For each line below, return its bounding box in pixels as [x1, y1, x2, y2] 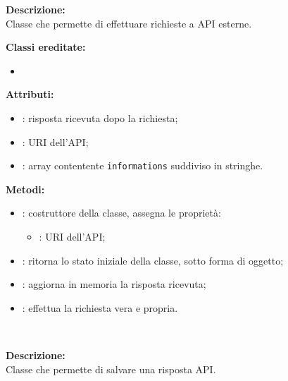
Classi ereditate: [6, 40, 86, 54]
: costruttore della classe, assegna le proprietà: [22, 205, 221, 220]
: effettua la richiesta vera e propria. [22, 300, 178, 315]
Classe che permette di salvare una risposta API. [6, 361, 216, 376]
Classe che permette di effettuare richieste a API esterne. [6, 16, 252, 30]
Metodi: [6, 181, 45, 196]
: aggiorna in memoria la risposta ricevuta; [22, 277, 206, 291]
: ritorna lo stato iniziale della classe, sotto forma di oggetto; [22, 253, 284, 267]
